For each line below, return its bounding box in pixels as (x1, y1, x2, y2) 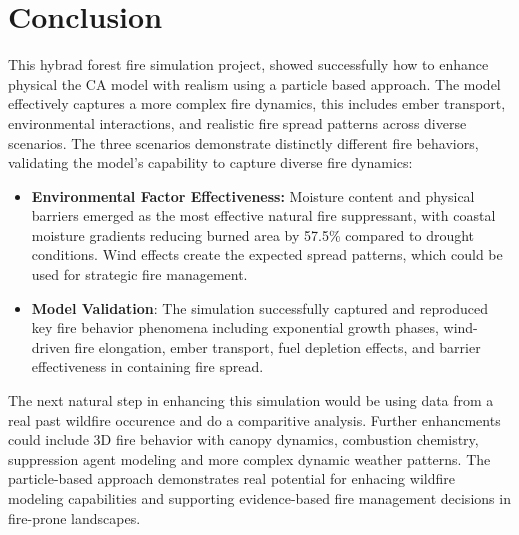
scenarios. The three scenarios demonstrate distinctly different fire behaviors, (8, 132, 479, 153)
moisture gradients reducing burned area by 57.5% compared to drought (31, 224, 475, 245)
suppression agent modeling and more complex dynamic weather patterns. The (8, 448, 491, 469)
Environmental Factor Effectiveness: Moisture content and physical (31, 185, 475, 206)
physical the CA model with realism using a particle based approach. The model (8, 73, 501, 94)
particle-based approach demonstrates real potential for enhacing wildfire (8, 468, 455, 489)
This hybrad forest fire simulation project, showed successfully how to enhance (8, 54, 489, 75)
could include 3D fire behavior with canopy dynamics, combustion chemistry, (8, 429, 479, 450)
